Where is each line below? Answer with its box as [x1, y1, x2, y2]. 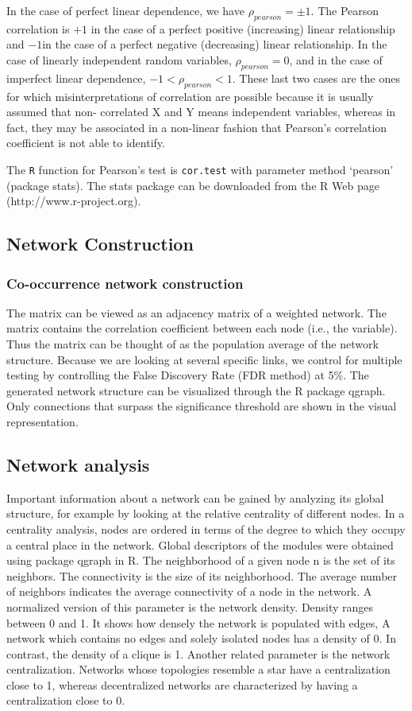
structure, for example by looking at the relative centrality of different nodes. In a [6, 505, 405, 522]
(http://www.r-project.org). [6, 192, 141, 209]
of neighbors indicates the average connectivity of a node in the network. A [6, 583, 372, 600]
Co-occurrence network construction [6, 273, 244, 293]
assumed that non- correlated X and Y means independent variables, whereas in [6, 103, 396, 120]
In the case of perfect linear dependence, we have [6, 2, 245, 18]
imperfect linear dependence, [6, 69, 146, 86]
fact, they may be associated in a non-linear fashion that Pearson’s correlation [6, 118, 387, 135]
